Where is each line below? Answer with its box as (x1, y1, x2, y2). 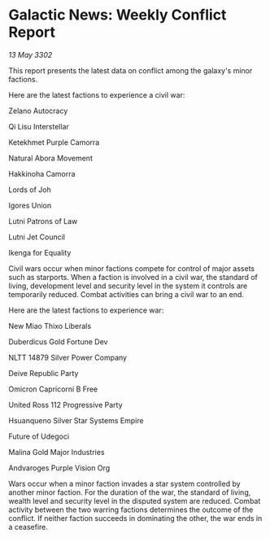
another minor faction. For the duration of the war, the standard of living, (8, 487, 251, 497)
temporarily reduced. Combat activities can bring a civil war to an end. (8, 289, 244, 299)
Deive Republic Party (8, 368, 79, 378)
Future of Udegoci (8, 431, 70, 441)
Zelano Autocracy (8, 106, 68, 116)
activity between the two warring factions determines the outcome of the (8, 505, 254, 514)
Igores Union (8, 200, 52, 210)
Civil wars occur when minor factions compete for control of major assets (8, 263, 255, 273)
